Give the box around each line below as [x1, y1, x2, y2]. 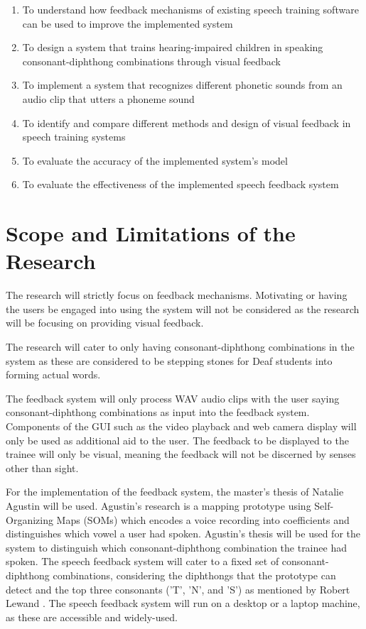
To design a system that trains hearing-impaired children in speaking [22, 40, 323, 55]
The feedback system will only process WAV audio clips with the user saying [6, 390, 340, 405]
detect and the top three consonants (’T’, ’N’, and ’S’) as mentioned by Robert [6, 581, 350, 596]
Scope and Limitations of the [6, 219, 296, 248]
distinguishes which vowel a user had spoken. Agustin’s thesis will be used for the [6, 526, 360, 541]
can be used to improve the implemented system [22, 16, 233, 31]
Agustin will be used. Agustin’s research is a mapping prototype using [6, 498, 311, 513]
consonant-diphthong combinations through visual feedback [22, 53, 281, 68]
